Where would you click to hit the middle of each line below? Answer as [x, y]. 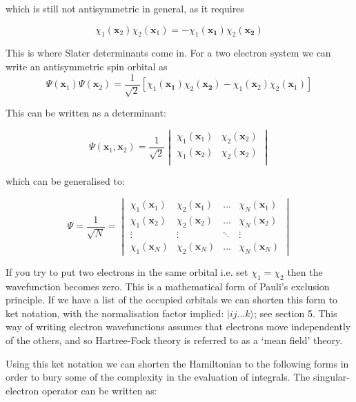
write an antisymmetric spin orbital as [87, 66]
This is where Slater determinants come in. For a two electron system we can [168, 53]
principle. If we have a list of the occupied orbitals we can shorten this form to [172, 300]
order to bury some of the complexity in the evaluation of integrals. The [158, 377]
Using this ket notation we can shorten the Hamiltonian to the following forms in [177, 363]
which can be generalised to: [65, 181]
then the [305, 271]
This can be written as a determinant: [86, 113]
